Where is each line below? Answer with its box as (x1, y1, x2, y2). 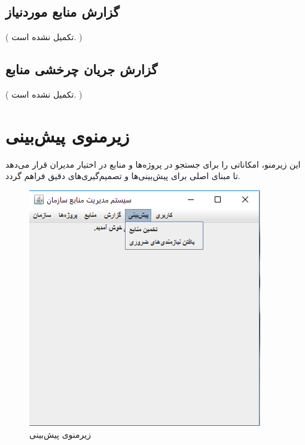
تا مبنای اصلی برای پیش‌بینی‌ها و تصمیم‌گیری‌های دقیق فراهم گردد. (5, 169, 240, 182)
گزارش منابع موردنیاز (5, 2, 120, 21)
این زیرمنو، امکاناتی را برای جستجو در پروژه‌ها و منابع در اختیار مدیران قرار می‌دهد (5, 158, 301, 170)
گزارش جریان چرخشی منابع (5, 60, 158, 78)
